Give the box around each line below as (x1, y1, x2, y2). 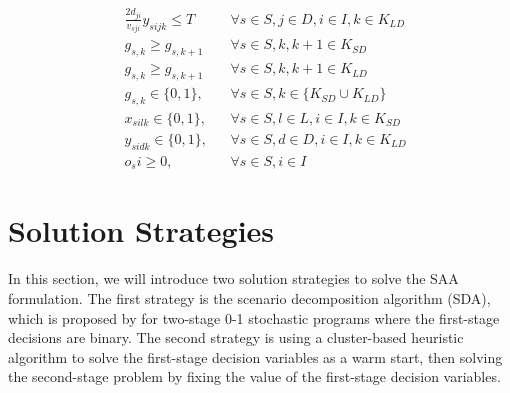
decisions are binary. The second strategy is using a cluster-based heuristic (8, 327, 464, 348)
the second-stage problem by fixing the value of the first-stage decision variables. (8, 366, 501, 387)
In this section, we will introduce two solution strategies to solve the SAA (8, 268, 459, 289)
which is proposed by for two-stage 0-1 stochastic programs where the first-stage (8, 307, 500, 328)
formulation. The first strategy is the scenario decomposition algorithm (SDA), (8, 288, 491, 308)
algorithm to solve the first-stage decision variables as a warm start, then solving (8, 346, 503, 367)
